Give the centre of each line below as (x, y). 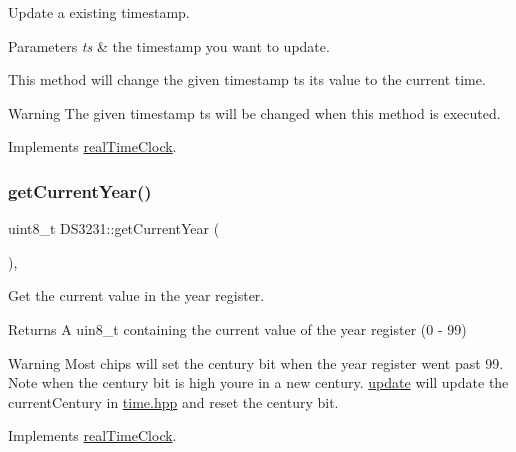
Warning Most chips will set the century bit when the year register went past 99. (256, 362)
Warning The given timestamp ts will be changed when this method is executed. (254, 112)
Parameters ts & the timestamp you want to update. (169, 45)
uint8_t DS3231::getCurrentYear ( (114, 228)
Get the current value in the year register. (136, 295)
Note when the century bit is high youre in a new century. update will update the (258, 382)
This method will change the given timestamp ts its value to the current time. (247, 79)
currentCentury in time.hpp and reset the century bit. (173, 401)
